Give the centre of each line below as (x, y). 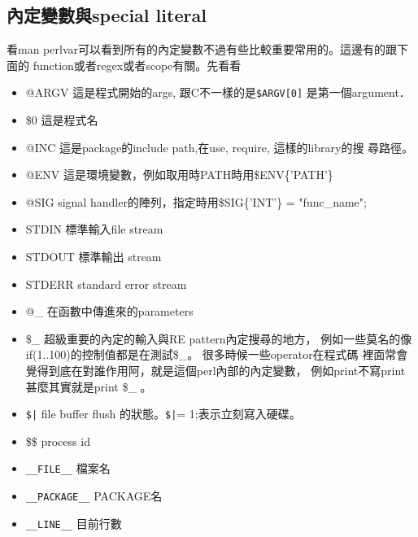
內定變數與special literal (107, 15)
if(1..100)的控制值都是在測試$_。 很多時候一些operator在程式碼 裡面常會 (217, 354)
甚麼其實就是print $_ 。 (89, 386)
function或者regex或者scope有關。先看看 (137, 65)
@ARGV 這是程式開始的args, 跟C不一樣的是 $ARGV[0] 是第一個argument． (218, 92)
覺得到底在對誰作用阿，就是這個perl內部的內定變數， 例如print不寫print (216, 370)
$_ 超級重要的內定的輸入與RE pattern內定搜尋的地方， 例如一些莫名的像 (219, 338)
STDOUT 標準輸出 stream (94, 257)
